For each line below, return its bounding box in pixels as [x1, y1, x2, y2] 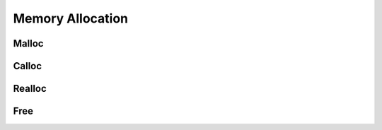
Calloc [13, 60, 42, 72]
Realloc [13, 83, 47, 95]
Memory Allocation [13, 11, 129, 26]
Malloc [13, 37, 44, 49]
